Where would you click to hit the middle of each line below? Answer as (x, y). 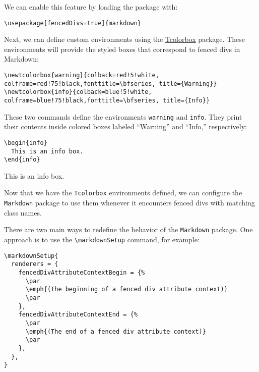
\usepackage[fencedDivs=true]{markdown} (73, 23)
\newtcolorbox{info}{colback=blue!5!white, (78, 92)
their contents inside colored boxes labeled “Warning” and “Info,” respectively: (125, 126)
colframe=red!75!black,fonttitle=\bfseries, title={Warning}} (111, 84)
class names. (23, 212)
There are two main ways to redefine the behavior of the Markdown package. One (128, 229)
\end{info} (22, 160)
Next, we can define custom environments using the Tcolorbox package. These (124, 39)
